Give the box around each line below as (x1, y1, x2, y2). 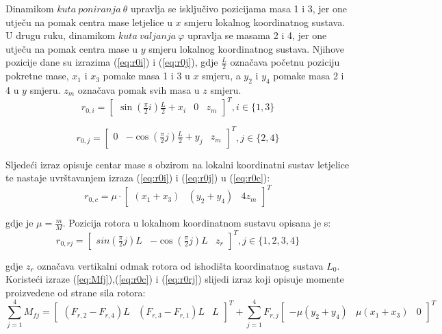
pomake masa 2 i (273, 68, 344, 83)
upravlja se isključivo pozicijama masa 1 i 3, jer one (130, 1, 347, 15)
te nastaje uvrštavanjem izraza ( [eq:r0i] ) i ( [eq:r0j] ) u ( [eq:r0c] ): (5, 170, 270, 185)
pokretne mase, (5, 68, 69, 83)
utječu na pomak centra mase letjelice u (5, 14, 172, 29)
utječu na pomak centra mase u (5, 41, 138, 55)
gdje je (5, 216, 34, 230)
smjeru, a (202, 68, 241, 83)
